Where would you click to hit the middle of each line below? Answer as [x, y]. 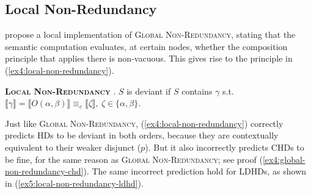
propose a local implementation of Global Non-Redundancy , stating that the [150, 34]
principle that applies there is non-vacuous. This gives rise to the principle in [149, 58]
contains [197, 91]
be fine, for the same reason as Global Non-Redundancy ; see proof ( [134, 159]
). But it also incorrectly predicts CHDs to [225, 147]
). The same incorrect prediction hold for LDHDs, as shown [195, 171]
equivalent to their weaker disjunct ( [73, 147]
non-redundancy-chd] [44, 171]
